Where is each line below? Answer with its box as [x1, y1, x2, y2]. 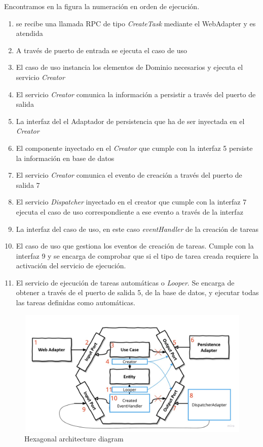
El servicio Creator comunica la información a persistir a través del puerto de [16, 89, 256, 99]
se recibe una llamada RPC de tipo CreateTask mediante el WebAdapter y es [16, 18, 256, 28]
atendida [16, 28, 43, 38]
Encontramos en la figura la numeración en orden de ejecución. [4, 1, 200, 11]
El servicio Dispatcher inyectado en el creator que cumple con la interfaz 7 [16, 196, 247, 207]
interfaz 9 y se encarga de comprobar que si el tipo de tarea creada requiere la [16, 250, 258, 261]
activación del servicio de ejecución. [16, 260, 126, 271]
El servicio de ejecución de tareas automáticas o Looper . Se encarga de [16, 277, 235, 288]
